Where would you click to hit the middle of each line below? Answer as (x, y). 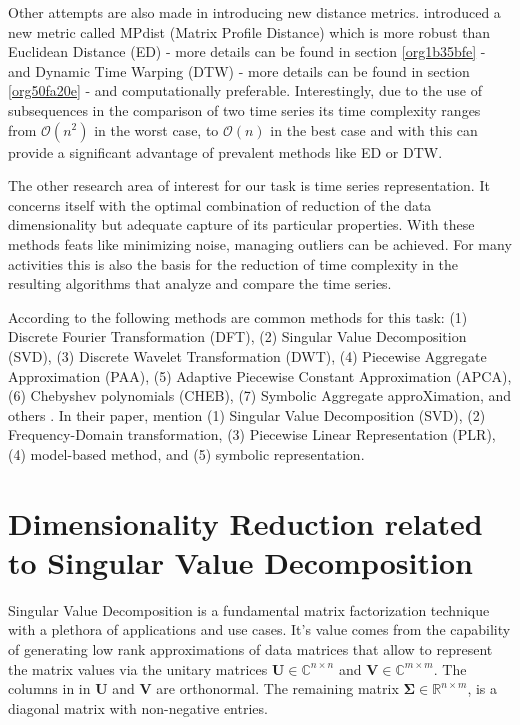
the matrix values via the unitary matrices (138, 668)
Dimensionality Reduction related (245, 522)
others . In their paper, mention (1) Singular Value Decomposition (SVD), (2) (247, 414)
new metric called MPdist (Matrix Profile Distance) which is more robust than (249, 31)
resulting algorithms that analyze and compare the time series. (200, 283)
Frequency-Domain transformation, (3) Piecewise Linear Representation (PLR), (252, 434)
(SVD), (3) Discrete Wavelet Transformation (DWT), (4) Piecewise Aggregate (247, 355)
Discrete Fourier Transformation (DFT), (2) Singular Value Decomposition (237, 336)
